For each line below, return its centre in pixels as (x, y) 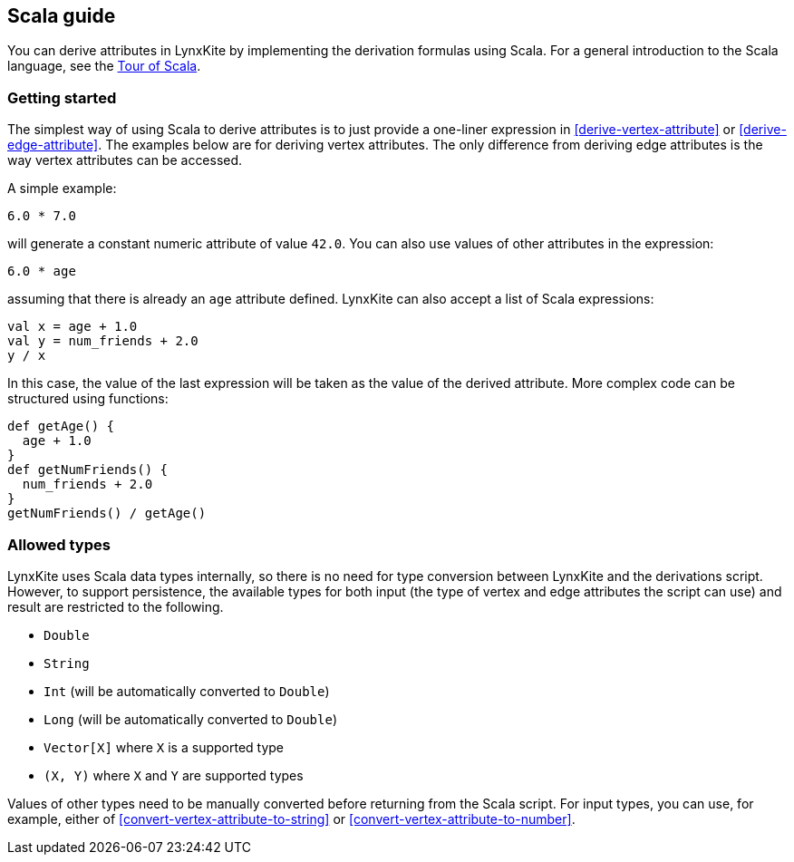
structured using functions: (88, 399)
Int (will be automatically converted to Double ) (187, 691)
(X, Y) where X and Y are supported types (174, 775)
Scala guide (62, 16)
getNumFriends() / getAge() (107, 513)
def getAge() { (61, 426)
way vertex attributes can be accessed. (125, 160)
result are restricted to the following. (116, 606)
